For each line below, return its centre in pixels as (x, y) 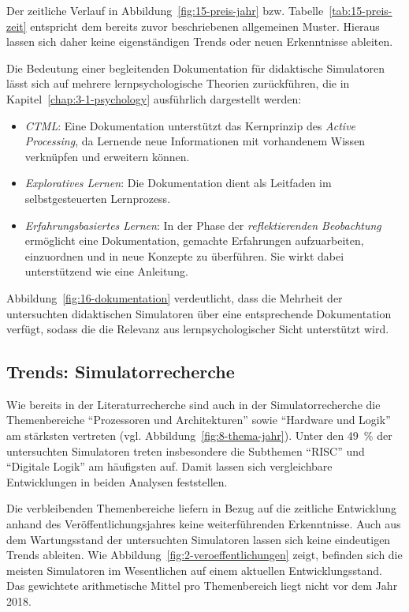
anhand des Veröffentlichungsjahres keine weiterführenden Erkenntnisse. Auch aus (204, 524)
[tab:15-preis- (361, 10)
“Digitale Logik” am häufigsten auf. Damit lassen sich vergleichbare (169, 466)
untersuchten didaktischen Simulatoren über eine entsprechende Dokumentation (199, 313)
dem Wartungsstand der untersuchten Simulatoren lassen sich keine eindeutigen (199, 539)
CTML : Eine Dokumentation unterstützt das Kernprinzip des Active (190, 125)
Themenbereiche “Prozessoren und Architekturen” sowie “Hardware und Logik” (199, 420)
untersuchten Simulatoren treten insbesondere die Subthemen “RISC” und (186, 451)
